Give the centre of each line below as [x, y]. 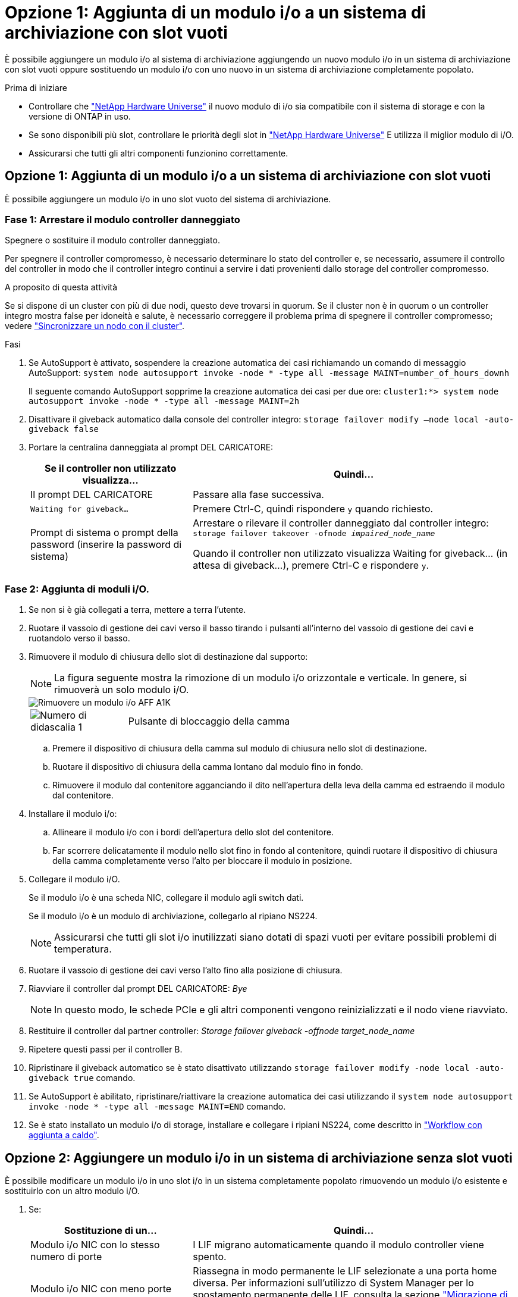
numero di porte [66, 1256]
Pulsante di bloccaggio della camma [209, 721]
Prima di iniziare [36, 87]
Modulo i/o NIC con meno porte [101, 1288]
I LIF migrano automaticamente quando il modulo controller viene [338, 1244]
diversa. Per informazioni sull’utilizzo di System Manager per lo [333, 1282]
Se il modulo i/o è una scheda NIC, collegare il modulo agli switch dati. [166, 898]
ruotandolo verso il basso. [79, 638]
